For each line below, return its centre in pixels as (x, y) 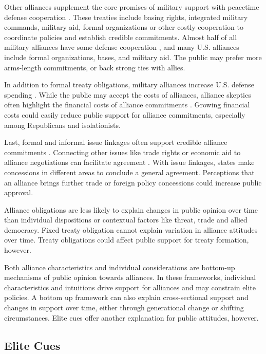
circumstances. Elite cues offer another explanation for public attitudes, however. (131, 317)
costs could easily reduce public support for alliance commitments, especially (125, 114)
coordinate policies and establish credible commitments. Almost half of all (121, 37)
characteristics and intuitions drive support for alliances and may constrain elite (130, 287)
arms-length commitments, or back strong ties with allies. (95, 67)
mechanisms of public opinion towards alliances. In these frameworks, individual (130, 277)
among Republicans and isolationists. (62, 125)
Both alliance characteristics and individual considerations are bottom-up (120, 267)
